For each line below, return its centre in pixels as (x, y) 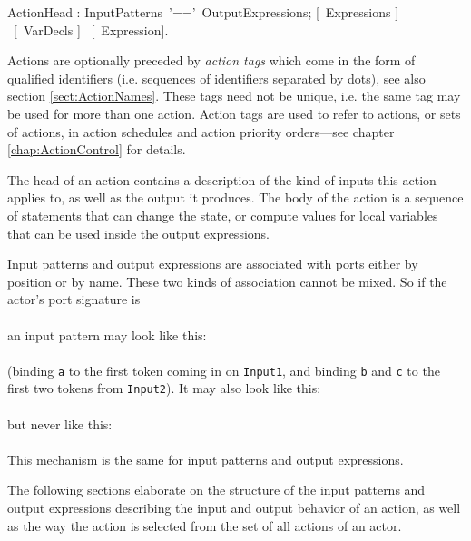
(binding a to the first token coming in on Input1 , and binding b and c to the (224, 370)
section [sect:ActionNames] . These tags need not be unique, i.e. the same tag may (234, 96)
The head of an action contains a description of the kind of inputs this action (222, 179)
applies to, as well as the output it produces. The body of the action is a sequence (235, 197)
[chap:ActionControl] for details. (97, 149)
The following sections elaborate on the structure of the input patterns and (216, 490)
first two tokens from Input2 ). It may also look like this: (164, 388)
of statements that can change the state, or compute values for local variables (223, 215)
